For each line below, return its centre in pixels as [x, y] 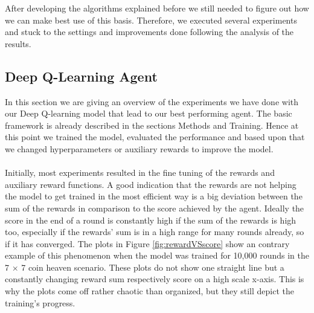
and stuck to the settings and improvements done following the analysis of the [149, 32]
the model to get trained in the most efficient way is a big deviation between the [154, 196]
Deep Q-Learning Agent [81, 76]
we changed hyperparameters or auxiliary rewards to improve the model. [139, 148]
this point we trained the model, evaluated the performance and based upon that [155, 137]
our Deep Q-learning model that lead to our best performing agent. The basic [149, 113]
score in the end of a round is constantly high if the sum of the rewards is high [151, 220]
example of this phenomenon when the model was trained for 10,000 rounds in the [157, 255]
